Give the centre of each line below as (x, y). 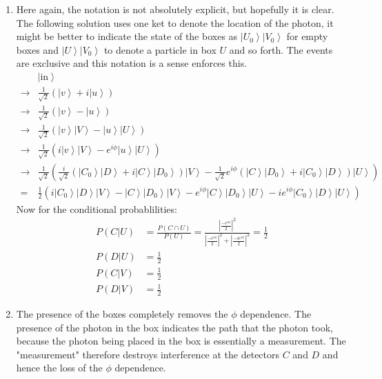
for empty (307, 36)
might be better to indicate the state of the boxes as (127, 36)
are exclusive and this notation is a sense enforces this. (132, 63)
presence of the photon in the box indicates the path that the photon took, (174, 327)
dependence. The (276, 314)
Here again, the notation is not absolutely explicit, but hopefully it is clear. (175, 9)
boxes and (37, 49)
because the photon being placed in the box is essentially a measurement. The (181, 341)
